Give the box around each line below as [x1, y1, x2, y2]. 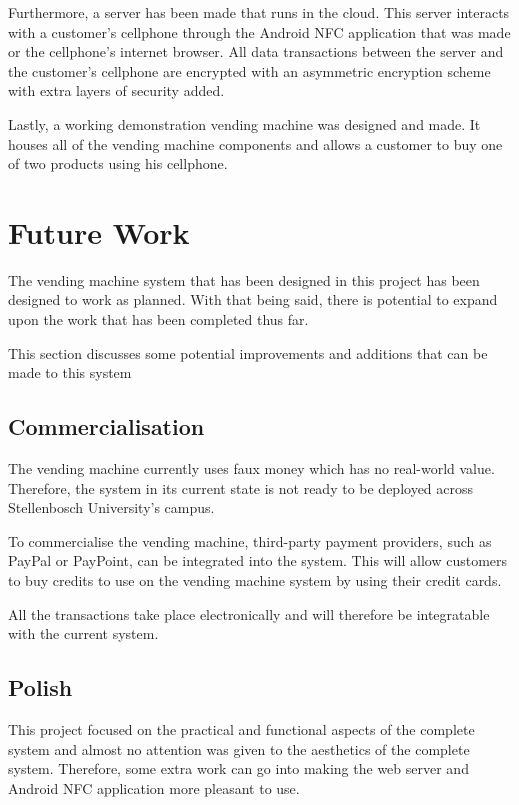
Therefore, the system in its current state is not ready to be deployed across [8, 477, 474, 498]
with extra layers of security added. [8, 80, 225, 101]
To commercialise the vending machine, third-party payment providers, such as [8, 530, 492, 551]
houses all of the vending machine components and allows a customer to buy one [8, 133, 503, 154]
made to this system [8, 362, 132, 383]
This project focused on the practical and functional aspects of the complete [8, 719, 475, 739]
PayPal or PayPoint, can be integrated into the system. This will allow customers [8, 550, 508, 571]
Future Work [8, 211, 190, 252]
